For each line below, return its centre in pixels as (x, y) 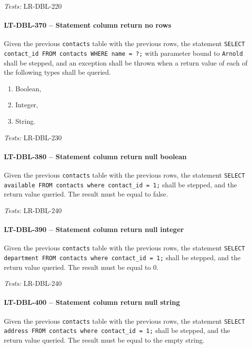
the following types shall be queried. (57, 72)
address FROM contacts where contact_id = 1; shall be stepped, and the (117, 330)
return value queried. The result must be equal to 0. (81, 267)
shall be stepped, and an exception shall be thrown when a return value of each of (126, 62)
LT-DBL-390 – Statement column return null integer (94, 229)
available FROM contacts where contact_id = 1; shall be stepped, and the (120, 184)
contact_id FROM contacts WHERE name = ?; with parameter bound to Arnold (124, 53)
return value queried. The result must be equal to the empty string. (104, 340)
